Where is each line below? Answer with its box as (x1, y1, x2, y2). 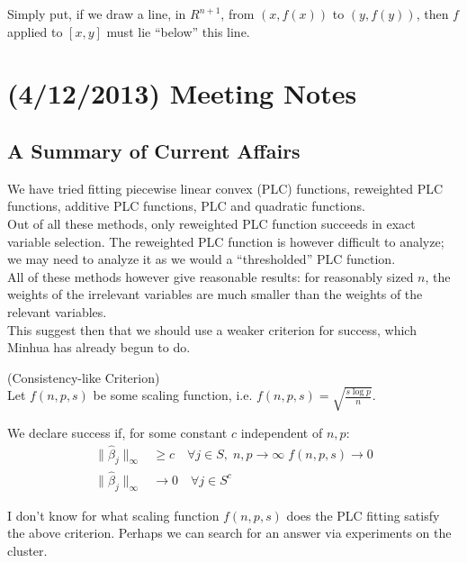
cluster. (7, 540, 48, 559)
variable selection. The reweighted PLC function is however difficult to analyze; (7, 232, 445, 250)
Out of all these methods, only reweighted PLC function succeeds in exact (7, 213, 416, 232)
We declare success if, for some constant (7, 422, 228, 441)
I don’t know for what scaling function (7, 505, 220, 524)
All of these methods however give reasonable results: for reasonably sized (7, 267, 414, 286)
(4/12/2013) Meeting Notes (7, 75, 357, 112)
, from (220, 5, 255, 23)
